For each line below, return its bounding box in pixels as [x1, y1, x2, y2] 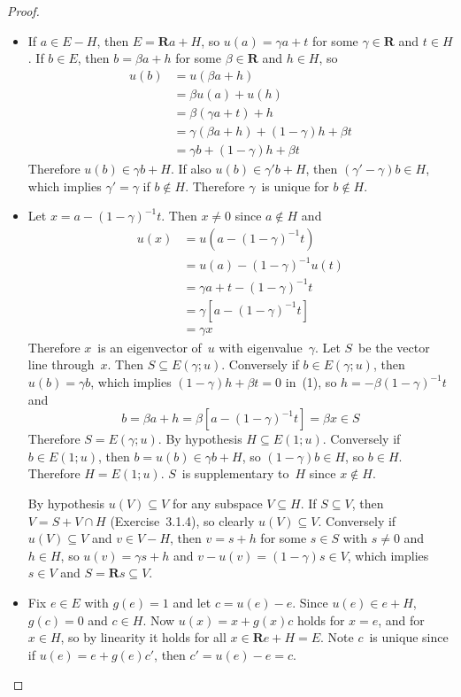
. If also [170, 159, 211, 177]
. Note [320, 628, 354, 647]
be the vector [358, 337, 430, 356]
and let [173, 593, 211, 611]
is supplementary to [181, 464, 289, 483]
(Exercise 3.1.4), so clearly [110, 511, 255, 530]
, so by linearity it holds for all [60, 628, 227, 647]
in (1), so [285, 373, 337, 391]
